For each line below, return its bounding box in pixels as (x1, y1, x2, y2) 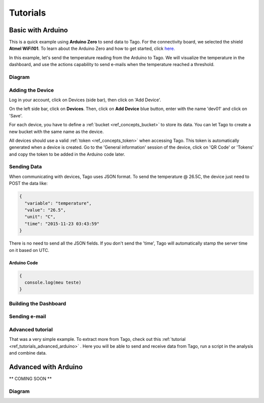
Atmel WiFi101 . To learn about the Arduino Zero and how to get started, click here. (9, 45, 176, 51)
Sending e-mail (9, 313, 46, 320)
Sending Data (9, 163, 42, 170)
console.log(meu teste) (24, 279, 82, 285)
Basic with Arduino (9, 26, 68, 34)
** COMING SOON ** (9, 376, 52, 381)
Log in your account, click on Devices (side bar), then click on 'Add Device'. (9, 97, 161, 103)
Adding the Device (9, 87, 54, 93)
